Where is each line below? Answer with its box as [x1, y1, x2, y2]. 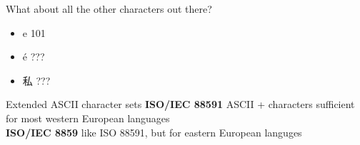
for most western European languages [6, 110, 170, 125]
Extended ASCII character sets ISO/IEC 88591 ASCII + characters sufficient [6, 97, 355, 112]
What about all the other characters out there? [6, 1, 212, 16]
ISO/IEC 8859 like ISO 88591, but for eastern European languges [6, 124, 302, 139]
